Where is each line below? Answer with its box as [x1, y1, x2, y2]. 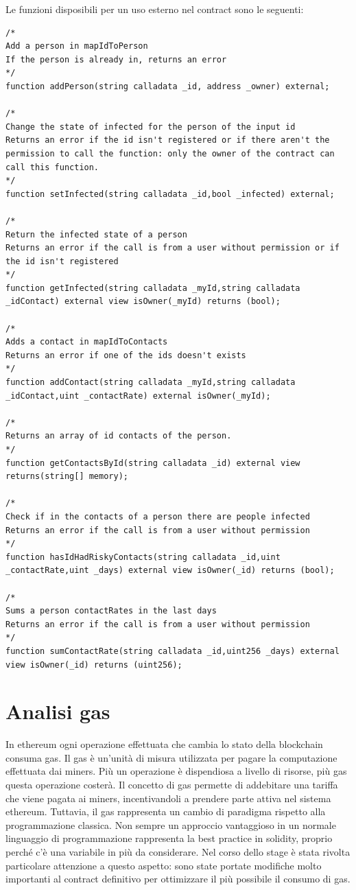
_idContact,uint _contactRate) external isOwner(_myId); [5, 390, 271, 401]
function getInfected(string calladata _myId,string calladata [5, 283, 300, 293]
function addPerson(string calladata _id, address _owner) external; [5, 81, 330, 91]
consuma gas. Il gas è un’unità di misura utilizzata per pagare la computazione [5, 750, 337, 764]
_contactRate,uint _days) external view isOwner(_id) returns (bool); [5, 565, 335, 576]
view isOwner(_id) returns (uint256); [5, 659, 182, 670]
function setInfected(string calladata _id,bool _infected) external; [5, 189, 335, 199]
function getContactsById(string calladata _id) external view [5, 458, 300, 468]
